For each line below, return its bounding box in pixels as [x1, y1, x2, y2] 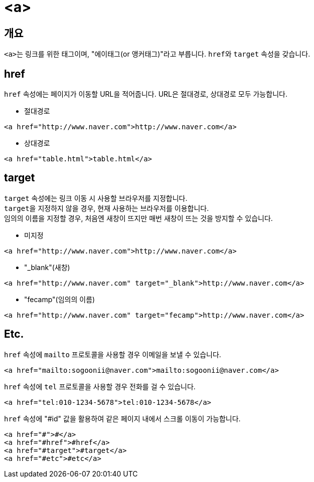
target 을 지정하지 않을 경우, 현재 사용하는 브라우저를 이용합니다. [4, 203, 209, 212]
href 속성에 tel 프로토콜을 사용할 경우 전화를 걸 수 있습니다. [4, 382, 196, 391]
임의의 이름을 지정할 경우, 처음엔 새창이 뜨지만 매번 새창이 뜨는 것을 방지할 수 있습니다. [4, 213, 273, 222]
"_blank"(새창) [24, 263, 70, 272]
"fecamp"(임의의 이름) [24, 295, 95, 304]
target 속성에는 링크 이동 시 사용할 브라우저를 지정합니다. [4, 193, 188, 202]
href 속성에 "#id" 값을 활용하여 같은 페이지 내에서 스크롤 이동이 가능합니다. [4, 414, 241, 423]
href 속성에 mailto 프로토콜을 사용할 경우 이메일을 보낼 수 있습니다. [4, 350, 221, 359]
